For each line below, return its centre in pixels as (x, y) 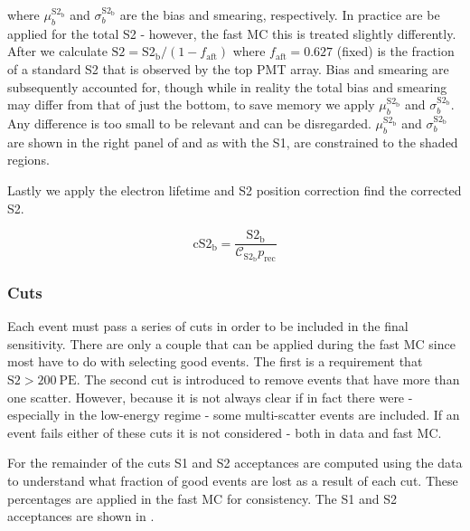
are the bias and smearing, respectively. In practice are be (280, 14)
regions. (28, 160)
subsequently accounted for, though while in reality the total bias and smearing (227, 86)
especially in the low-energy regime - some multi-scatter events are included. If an (234, 415)
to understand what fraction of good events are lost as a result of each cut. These (233, 481)
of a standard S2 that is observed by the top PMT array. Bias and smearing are (228, 68)
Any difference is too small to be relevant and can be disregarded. (189, 123)
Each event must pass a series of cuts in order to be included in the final (208, 326)
